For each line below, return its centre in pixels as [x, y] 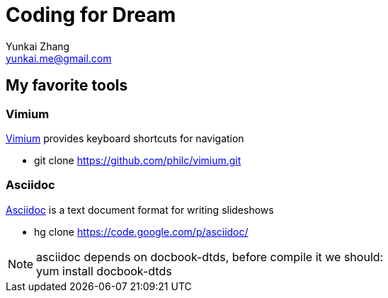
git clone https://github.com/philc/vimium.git [138, 160]
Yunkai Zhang [38, 46]
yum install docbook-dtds [104, 271]
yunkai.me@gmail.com [59, 58]
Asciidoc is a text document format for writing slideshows [140, 210]
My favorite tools [67, 86]
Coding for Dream [91, 15]
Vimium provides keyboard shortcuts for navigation [125, 138]
